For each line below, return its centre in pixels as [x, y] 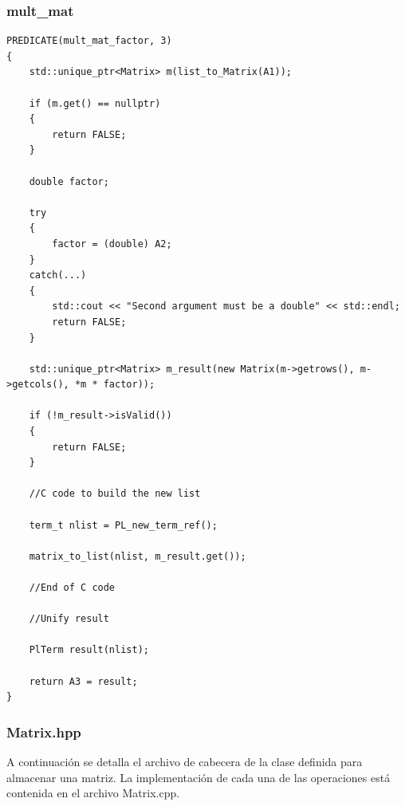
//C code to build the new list [115, 494]
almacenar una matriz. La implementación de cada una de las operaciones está [199, 777]
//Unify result [69, 619]
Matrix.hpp [44, 731]
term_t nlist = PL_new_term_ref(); [123, 525]
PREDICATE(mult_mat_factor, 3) [89, 41]
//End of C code [72, 588]
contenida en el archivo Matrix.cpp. [93, 793]
